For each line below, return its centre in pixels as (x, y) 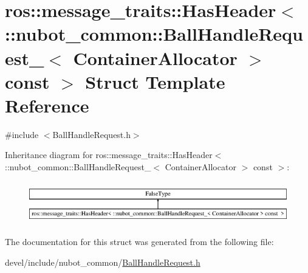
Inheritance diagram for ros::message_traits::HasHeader (109, 155)
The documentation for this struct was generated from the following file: (139, 241)
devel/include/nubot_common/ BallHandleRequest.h (103, 262)
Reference (47, 105)
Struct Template (155, 81)
